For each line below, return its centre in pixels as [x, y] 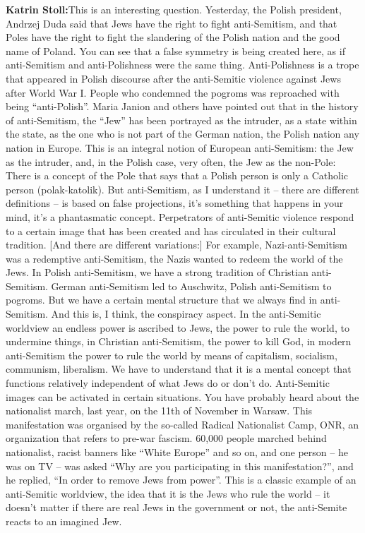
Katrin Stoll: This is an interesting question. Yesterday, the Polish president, [174, 9]
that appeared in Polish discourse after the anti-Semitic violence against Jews [173, 78]
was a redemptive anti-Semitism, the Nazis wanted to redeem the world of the [174, 258]
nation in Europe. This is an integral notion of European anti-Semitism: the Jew [180, 147]
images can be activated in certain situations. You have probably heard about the [182, 396]
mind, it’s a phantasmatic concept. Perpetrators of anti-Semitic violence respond [180, 216]
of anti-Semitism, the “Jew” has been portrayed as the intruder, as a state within [181, 120]
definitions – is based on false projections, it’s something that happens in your [175, 203]
